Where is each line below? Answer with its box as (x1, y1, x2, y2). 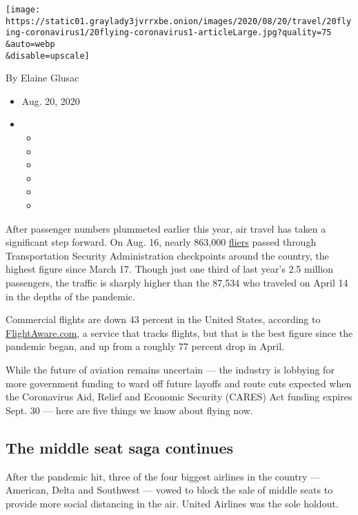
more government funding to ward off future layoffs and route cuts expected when (6, 376, 352, 390)
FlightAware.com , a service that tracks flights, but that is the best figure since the (6, 325, 353, 340)
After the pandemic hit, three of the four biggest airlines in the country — (6, 469, 321, 483)
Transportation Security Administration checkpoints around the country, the (6, 248, 329, 262)
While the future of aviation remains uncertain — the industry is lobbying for (6, 362, 335, 376)
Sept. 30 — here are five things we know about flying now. (6, 402, 253, 417)
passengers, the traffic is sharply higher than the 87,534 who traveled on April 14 (6, 275, 348, 289)
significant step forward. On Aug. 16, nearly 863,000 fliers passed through (6, 235, 317, 249)
